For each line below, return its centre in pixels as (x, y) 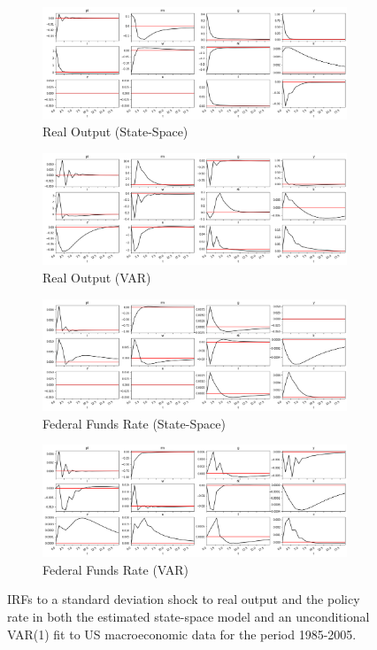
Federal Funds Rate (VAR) (116, 569)
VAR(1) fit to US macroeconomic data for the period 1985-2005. (182, 634)
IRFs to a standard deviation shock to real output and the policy (184, 599)
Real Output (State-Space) (115, 132)
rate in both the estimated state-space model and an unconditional (188, 616)
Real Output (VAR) (97, 278)
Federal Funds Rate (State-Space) (134, 423)
